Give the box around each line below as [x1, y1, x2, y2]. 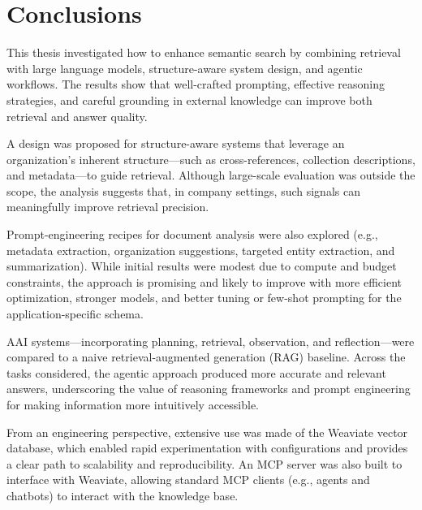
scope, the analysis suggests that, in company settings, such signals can [6, 182, 360, 199]
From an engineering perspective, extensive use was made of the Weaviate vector [6, 423, 408, 440]
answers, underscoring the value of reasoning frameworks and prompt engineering [6, 380, 411, 397]
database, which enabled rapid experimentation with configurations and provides [6, 439, 408, 456]
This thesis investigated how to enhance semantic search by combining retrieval [6, 44, 401, 61]
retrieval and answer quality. [6, 107, 148, 124]
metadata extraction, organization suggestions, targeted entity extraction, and [6, 241, 395, 258]
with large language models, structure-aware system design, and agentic [6, 59, 363, 76]
